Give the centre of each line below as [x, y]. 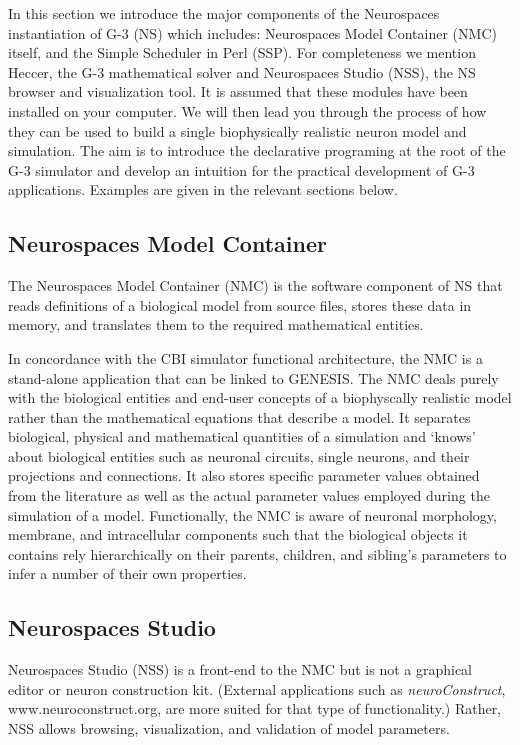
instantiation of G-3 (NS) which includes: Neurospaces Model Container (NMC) [252, 32]
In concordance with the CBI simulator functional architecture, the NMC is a [245, 357]
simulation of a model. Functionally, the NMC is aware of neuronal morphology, [252, 514]
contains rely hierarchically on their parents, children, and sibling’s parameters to [257, 553]
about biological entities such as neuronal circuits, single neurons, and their [239, 455]
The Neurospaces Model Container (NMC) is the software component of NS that [255, 285]
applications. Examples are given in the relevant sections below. [203, 189]
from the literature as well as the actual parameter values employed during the [249, 495]
